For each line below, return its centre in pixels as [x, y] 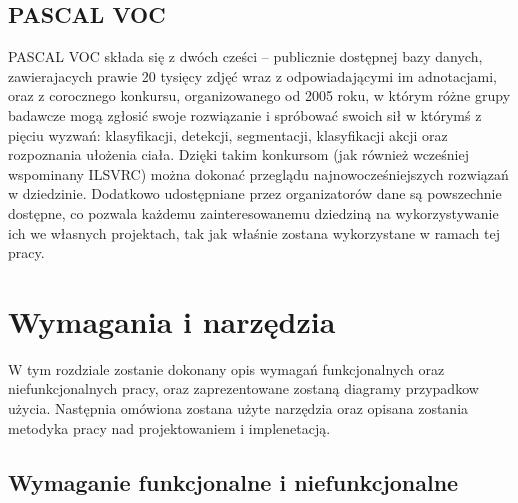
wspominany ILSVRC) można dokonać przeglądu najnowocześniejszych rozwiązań [258, 173]
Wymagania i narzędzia [172, 320]
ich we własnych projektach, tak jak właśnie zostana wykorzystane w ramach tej [254, 232]
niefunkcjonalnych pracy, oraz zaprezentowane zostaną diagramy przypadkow [243, 388]
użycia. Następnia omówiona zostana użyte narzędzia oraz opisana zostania [238, 408]
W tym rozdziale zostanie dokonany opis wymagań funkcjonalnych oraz [226, 368]
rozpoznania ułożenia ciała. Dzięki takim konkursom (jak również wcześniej [238, 154]
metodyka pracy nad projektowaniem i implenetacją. [169, 427]
